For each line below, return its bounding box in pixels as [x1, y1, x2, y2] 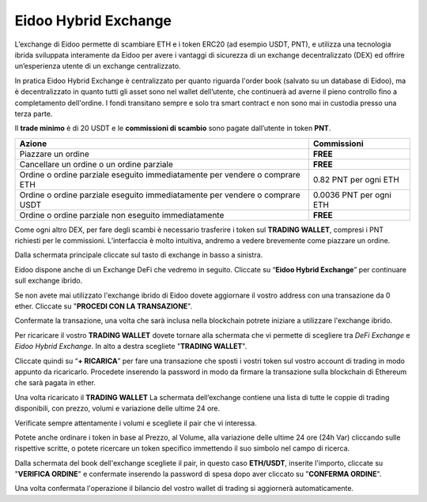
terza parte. [14, 109, 53, 118]
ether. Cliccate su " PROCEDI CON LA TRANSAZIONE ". [14, 302, 193, 311]
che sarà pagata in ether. [14, 378, 96, 388]
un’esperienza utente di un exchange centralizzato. [14, 62, 181, 71]
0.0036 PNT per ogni [312, 189, 391, 200]
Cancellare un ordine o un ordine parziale [19, 159, 174, 170]
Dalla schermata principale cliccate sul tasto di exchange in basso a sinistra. [14, 250, 263, 260]
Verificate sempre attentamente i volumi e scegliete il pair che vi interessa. [14, 418, 257, 428]
